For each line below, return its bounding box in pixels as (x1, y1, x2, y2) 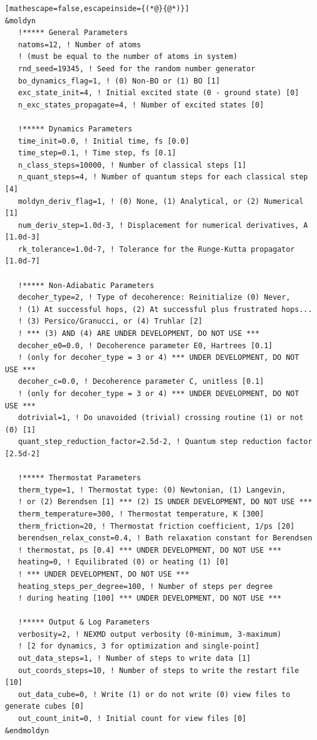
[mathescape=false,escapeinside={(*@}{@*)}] (5, 4, 189, 13)
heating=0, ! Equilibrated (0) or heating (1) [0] (18, 558, 229, 567)
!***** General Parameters (18, 28, 128, 37)
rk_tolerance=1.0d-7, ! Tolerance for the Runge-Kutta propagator (18, 244, 295, 254)
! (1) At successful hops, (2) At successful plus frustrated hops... (18, 305, 313, 314)
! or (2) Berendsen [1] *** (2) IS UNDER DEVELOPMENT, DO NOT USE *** (18, 497, 313, 507)
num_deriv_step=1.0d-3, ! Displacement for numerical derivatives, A (18, 220, 308, 230)
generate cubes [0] (5, 702, 84, 711)
